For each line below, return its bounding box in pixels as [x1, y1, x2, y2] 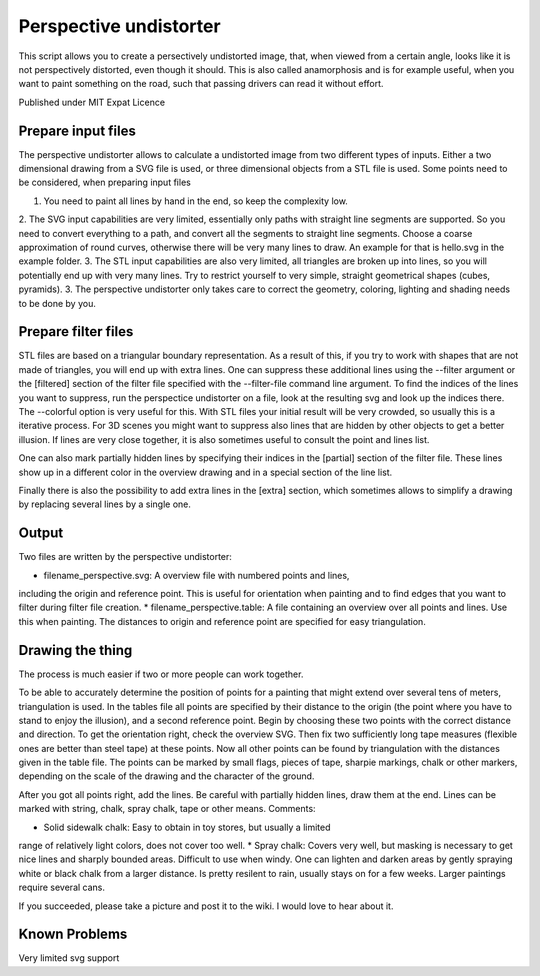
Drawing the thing [18, 641, 133, 659]
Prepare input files [18, 122, 137, 139]
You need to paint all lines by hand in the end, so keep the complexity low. [43, 195, 349, 207]
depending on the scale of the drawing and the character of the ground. [18, 770, 315, 782]
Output [18, 525, 64, 542]
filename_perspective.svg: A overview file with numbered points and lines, [43, 569, 350, 581]
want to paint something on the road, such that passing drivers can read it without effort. [18, 78, 384, 90]
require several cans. [18, 881, 105, 894]
